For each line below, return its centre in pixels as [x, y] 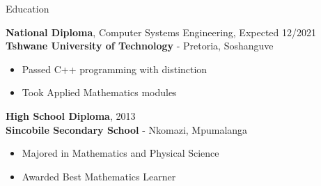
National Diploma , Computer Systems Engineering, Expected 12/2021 [161, 32]
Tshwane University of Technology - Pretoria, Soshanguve [140, 46]
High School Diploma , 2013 [71, 115]
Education [28, 8]
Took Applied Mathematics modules [99, 92]
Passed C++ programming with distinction [115, 69]
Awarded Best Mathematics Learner [99, 176]
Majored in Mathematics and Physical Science [120, 153]
